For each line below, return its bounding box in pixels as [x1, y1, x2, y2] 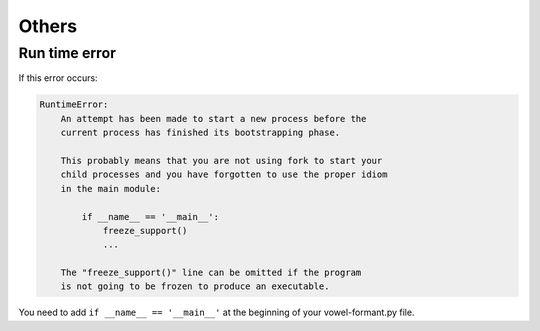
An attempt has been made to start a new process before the [60, 113, 367, 124]
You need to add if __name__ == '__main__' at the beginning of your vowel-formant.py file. [18, 306, 415, 319]
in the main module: [60, 183, 162, 194]
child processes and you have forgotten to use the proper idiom [60, 169, 388, 180]
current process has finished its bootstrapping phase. [60, 127, 341, 139]
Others [18, 15, 78, 37]
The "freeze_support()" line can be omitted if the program [60, 267, 362, 279]
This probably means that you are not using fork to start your [60, 155, 383, 166]
